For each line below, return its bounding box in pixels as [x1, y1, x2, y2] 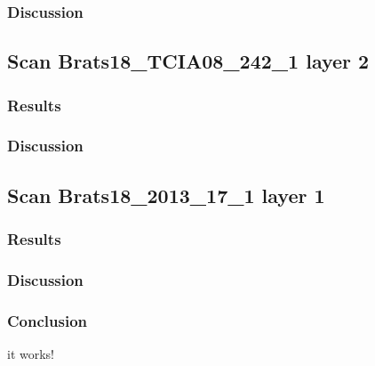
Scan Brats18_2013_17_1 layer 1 [7, 181, 325, 208]
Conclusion [7, 309, 87, 331]
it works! [7, 345, 55, 362]
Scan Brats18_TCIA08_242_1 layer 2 [7, 47, 370, 75]
